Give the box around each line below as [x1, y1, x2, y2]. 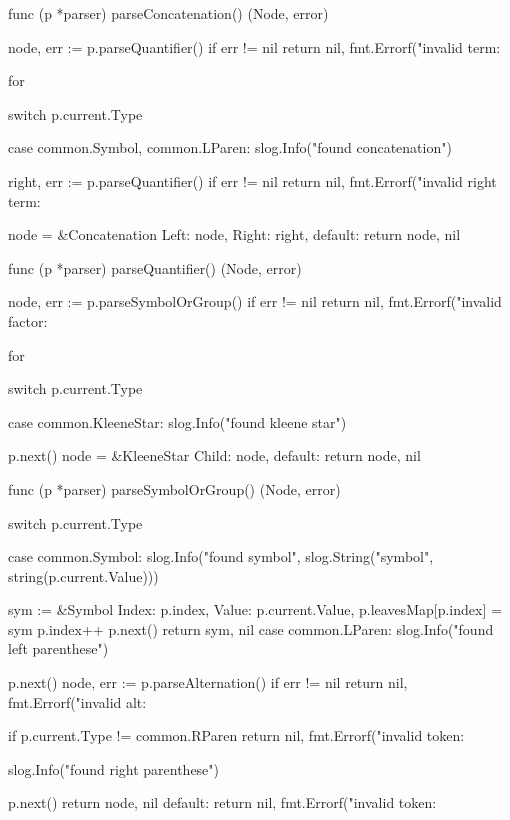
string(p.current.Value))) [8, 565, 159, 586]
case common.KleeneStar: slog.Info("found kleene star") [8, 411, 347, 432]
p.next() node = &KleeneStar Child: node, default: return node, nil [8, 445, 421, 466]
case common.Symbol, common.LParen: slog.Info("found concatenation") [8, 137, 452, 158]
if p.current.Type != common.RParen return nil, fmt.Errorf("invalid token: [8, 725, 465, 746]
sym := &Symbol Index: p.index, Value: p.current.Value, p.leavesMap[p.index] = [8, 599, 502, 620]
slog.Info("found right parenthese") [8, 758, 220, 779]
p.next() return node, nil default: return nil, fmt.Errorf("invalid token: [8, 792, 437, 813]
